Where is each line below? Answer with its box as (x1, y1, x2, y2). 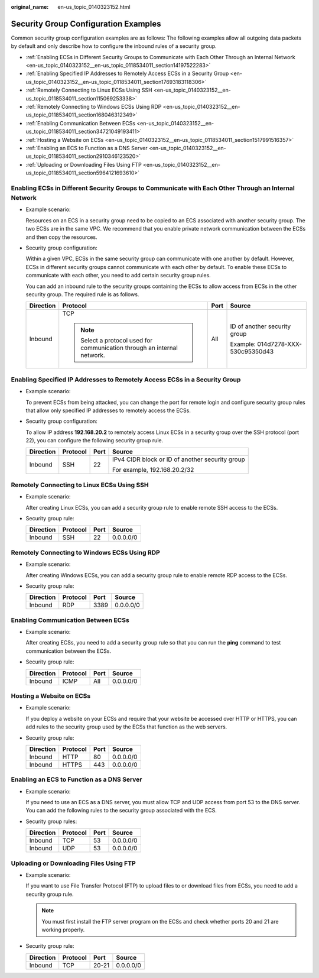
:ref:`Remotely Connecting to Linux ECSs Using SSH (25, 86, 153, 94)
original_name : (11, 4, 49, 10)
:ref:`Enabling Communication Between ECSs (25, 119, 136, 127)
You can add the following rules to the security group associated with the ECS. (25, 807, 217, 814)
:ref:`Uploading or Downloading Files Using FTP (25, 161, 142, 168)
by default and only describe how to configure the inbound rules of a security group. (11, 43, 217, 50)
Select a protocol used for (80, 336, 153, 345)
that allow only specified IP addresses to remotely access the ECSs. (25, 407, 191, 414)
